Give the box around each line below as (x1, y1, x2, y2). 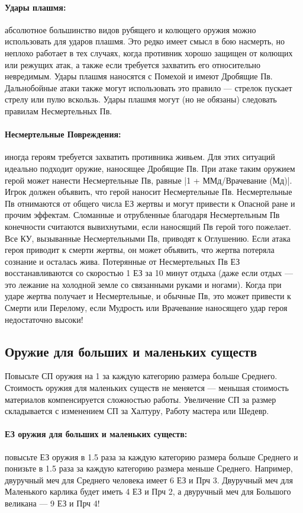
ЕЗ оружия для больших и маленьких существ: (5, 428, 188, 440)
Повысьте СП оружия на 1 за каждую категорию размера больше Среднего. (5, 370, 278, 382)
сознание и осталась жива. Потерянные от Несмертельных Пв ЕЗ (5, 255, 240, 267)
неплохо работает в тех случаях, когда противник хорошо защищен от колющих (5, 46, 293, 59)
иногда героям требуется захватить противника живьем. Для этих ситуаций (5, 150, 275, 163)
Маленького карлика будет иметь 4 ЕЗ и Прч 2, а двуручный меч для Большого (5, 485, 291, 498)
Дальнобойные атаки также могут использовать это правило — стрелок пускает (5, 81, 292, 94)
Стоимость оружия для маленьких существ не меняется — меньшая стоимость (5, 381, 289, 394)
